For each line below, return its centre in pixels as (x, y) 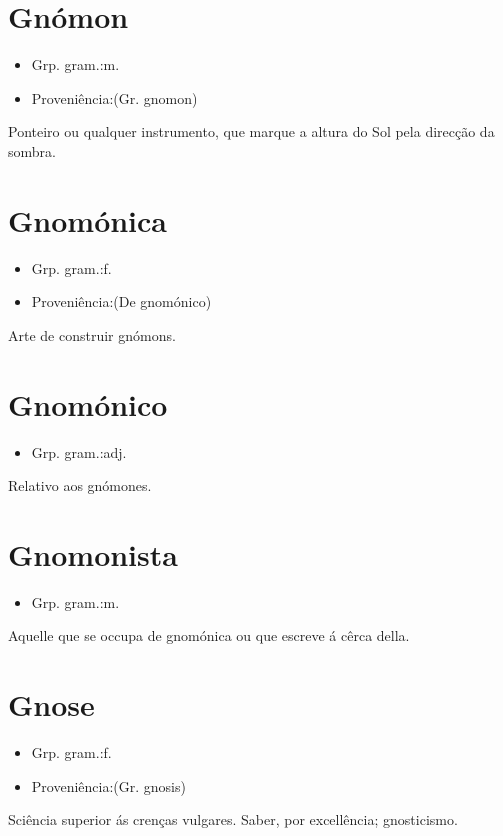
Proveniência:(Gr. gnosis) (108, 785)
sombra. (32, 150)
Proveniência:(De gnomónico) (121, 301)
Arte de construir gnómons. (92, 334)
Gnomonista (93, 553)
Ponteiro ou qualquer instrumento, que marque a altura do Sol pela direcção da (251, 131)
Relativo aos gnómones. (80, 485)
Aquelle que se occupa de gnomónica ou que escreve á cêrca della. (209, 635)
